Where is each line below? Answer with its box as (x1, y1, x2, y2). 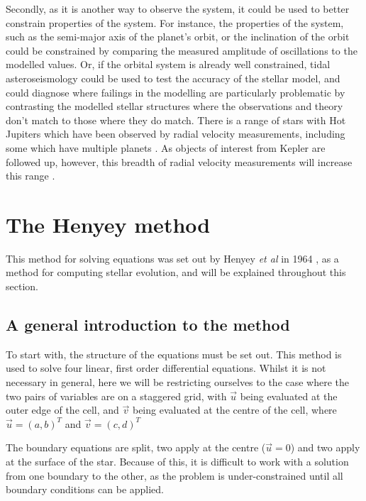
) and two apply (290, 440, 360, 455)
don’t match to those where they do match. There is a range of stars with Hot (6, 112, 346, 127)
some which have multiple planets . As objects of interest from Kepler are (6, 140, 326, 155)
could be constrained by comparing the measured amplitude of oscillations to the (6, 43, 357, 57)
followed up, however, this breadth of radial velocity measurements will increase (6, 154, 353, 169)
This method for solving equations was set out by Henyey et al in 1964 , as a (6, 250, 339, 265)
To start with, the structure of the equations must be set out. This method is (6, 346, 342, 361)
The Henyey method (6, 209, 211, 238)
